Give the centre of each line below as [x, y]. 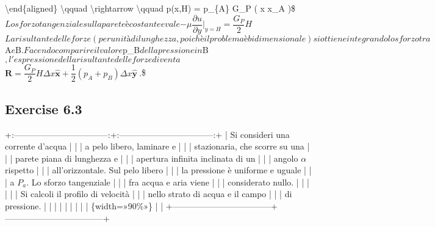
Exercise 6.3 [44, 108]
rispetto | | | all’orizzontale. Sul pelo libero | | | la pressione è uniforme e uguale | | [158, 170]
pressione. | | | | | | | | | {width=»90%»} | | [84, 206]
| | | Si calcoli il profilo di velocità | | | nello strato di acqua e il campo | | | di [149, 194]
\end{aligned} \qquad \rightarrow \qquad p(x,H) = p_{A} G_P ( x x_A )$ [150, 8]
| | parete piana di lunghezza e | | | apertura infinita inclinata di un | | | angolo [152, 158]
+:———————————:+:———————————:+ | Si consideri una [147, 134]
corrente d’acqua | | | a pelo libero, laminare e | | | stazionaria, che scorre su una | [157, 146]
